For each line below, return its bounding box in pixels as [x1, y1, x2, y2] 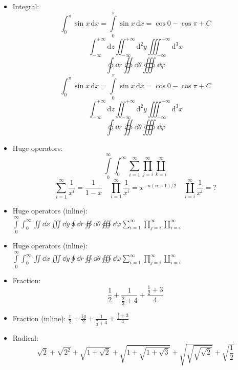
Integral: [12, 1, 39, 11]
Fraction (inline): [12, 313, 66, 323]
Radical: [12, 332, 38, 343]
